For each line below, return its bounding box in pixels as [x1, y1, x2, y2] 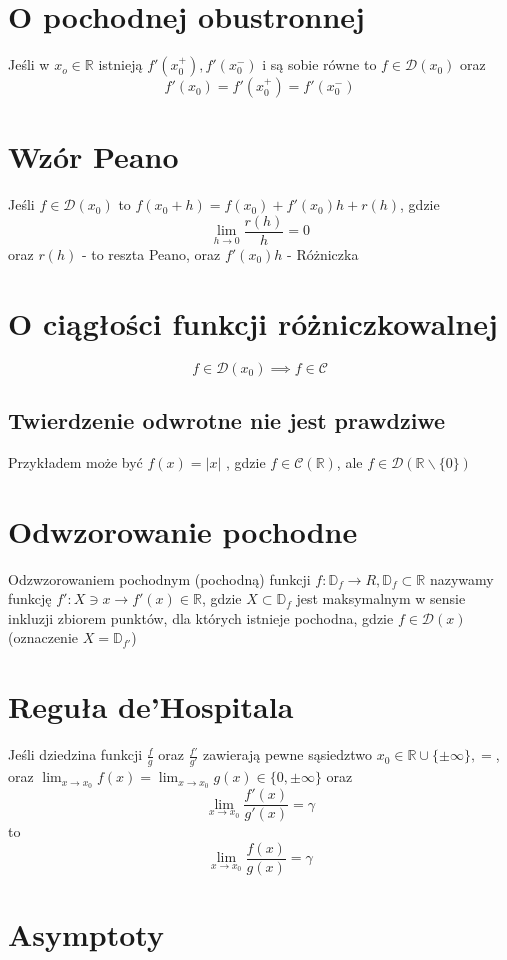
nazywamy [429, 568, 494, 589]
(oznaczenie [8, 627, 78, 648]
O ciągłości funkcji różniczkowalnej [8, 302, 498, 343]
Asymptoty [8, 914, 164, 955]
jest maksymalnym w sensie [296, 588, 466, 609]
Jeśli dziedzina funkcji [8, 744, 143, 765]
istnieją [98, 54, 143, 75]
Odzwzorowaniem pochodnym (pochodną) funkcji [8, 568, 311, 589]
